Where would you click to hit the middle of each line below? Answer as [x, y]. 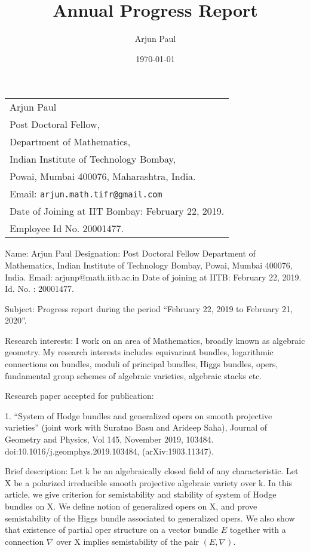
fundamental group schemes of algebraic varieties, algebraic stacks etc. [133, 375]
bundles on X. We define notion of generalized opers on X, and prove [131, 506]
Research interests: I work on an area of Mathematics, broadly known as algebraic [155, 340]
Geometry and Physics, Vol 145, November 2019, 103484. [109, 439]
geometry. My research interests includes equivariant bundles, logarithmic [139, 352]
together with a [258, 530]
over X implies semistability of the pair [128, 541]
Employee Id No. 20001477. [67, 228]
